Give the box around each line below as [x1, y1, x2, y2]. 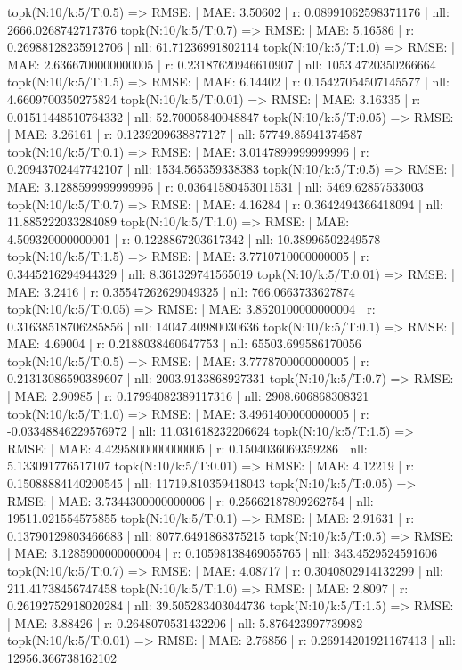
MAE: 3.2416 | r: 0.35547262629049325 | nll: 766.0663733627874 [7, 282, 355, 300]
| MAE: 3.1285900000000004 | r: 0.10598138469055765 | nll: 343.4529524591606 [7, 543, 438, 562]
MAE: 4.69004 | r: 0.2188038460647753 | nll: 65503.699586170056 [7, 334, 361, 353]
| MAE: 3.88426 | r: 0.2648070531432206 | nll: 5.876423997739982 [7, 613, 363, 632]
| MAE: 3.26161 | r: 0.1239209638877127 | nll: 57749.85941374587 [7, 125, 363, 143]
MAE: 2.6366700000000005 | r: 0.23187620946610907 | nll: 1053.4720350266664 [7, 54, 436, 73]
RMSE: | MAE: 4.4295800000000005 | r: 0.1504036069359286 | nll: [7, 438, 368, 457]
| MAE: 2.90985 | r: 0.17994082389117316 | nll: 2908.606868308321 [7, 387, 369, 405]
